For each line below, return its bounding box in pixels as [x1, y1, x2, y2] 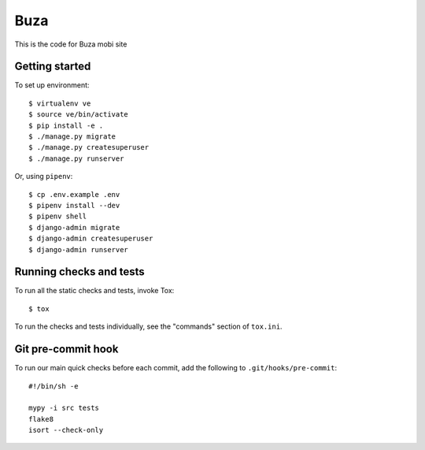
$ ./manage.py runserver [28, 154, 124, 163]
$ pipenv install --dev [28, 201, 120, 210]
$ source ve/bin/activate [28, 110, 129, 119]
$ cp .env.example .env [28, 190, 120, 199]
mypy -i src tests [28, 404, 100, 413]
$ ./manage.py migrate [28, 132, 116, 141]
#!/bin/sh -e [28, 381, 79, 390]
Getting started [14, 60, 91, 73]
